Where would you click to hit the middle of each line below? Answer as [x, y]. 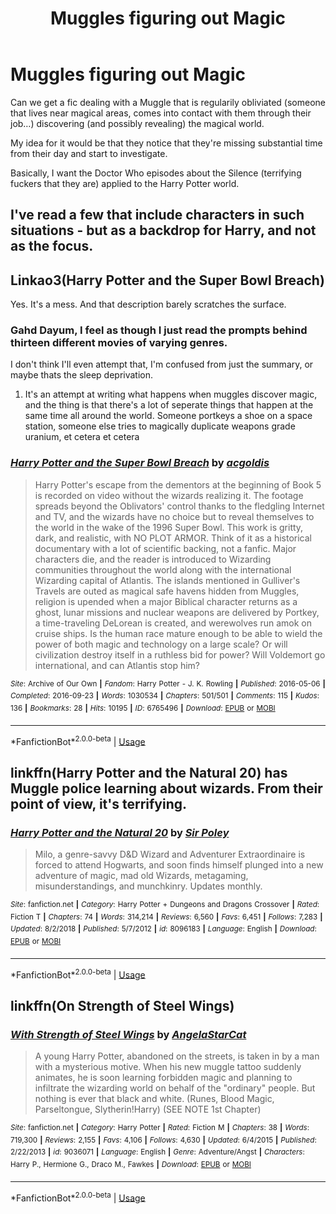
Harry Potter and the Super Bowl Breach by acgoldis [140, 463]
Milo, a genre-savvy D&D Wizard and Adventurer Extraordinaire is [170, 854]
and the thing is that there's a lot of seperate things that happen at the [169, 405]
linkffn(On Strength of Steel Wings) [122, 1005]
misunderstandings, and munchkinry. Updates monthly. [148, 886]
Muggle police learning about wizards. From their [166, 788]
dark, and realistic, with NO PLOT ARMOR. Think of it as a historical [173, 538]
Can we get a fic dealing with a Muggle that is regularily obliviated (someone [168, 102]
